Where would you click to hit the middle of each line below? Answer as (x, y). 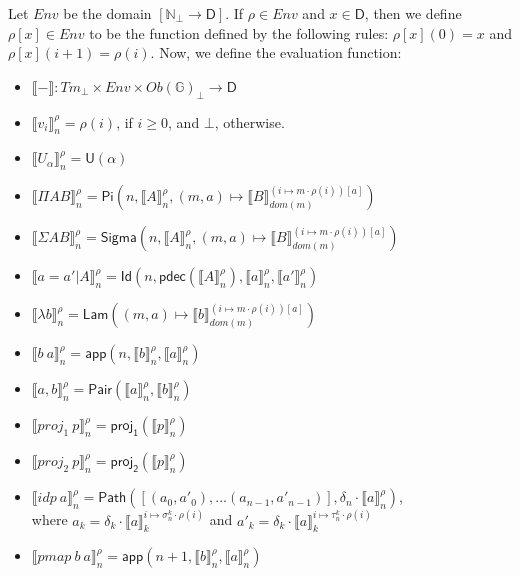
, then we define (413, 13)
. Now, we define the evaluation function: (276, 52)
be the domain (107, 13)
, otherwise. (249, 121)
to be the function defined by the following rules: (239, 32)
